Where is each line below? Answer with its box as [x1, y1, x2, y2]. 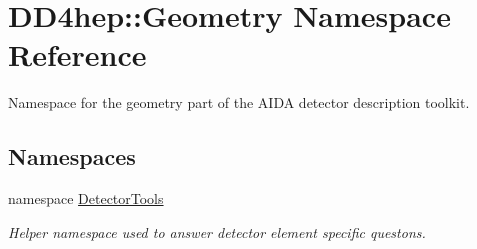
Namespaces [8, 141, 136, 172]
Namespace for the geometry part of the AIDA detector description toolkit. [8, 92, 470, 113]
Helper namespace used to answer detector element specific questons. [8, 221, 426, 242]
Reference [8, 34, 147, 75]
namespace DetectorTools [8, 188, 164, 209]
